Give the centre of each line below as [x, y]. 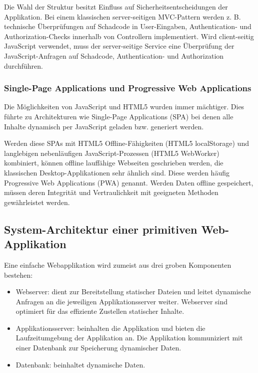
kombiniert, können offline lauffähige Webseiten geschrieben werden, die [114, 163]
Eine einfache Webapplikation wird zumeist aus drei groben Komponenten [118, 264]
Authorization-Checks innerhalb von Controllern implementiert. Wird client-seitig [129, 36]
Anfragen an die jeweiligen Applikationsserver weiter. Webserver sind [122, 301]
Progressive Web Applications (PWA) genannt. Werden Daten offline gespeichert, [129, 182]
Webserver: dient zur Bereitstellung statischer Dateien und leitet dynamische [133, 292]
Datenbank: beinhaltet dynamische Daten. [80, 364]
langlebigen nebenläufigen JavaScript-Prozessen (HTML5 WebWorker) [112, 153]
